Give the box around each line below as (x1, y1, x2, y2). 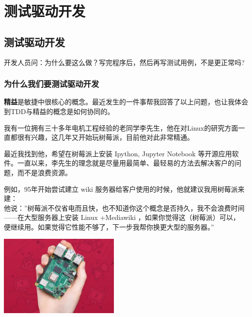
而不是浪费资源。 (17, 167, 72, 177)
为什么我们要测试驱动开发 (4, 78, 99, 90)
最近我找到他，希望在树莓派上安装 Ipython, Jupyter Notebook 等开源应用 (4, 148, 232, 158)
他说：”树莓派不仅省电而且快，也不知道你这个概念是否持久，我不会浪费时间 (4, 202, 245, 213)
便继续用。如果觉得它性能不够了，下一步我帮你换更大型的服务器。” (4, 221, 214, 232)
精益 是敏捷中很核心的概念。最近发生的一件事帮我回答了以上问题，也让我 (4, 97, 235, 107)
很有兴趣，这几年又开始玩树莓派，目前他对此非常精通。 (17, 132, 194, 142)
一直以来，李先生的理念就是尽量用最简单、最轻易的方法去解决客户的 (17, 158, 235, 168)
